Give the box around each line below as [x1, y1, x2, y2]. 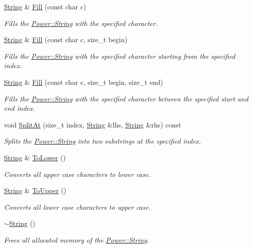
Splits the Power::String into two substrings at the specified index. [4, 136, 201, 146]
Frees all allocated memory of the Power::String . [4, 234, 150, 245]
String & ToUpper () [4, 185, 67, 196]
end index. [4, 103, 35, 113]
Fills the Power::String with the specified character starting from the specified [4, 50, 235, 61]
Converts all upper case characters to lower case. [4, 169, 151, 179]
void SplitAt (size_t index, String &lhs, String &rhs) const [4, 119, 181, 129]
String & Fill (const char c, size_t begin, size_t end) [4, 76, 163, 87]
